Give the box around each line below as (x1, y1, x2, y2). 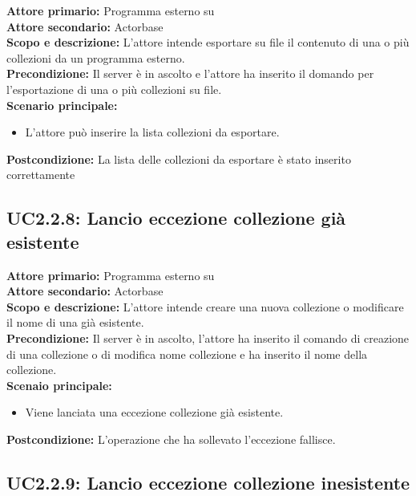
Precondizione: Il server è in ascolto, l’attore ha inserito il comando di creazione (6, 329, 410, 346)
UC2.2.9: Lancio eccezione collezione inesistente (6, 470, 410, 494)
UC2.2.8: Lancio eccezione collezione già (6, 205, 346, 230)
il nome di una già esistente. (6, 314, 144, 331)
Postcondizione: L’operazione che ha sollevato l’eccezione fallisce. (6, 430, 336, 447)
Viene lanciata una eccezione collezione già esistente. (25, 404, 284, 421)
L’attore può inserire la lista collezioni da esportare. (25, 124, 280, 140)
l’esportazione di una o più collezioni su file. (6, 80, 222, 97)
